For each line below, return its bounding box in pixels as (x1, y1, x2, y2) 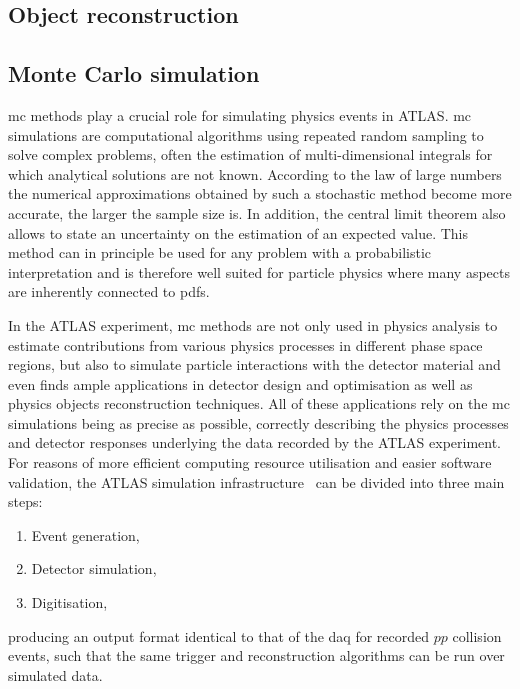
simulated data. (8, 664, 103, 685)
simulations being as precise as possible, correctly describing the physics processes (8, 412, 509, 433)
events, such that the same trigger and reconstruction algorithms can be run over (8, 645, 505, 666)
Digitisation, (31, 592, 108, 613)
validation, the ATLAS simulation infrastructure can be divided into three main (8, 471, 505, 492)
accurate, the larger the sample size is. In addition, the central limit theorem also (8, 202, 506, 223)
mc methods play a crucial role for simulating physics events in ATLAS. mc (8, 104, 472, 125)
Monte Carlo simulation (8, 58, 260, 89)
